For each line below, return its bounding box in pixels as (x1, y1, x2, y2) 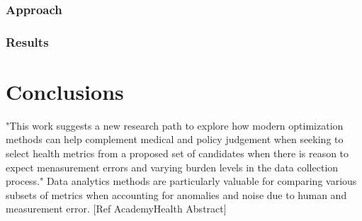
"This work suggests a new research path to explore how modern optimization (6, 118, 344, 132)
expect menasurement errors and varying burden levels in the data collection (6, 159, 339, 174)
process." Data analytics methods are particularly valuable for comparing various (6, 174, 357, 188)
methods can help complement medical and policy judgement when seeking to (6, 132, 344, 147)
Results (6, 33, 49, 50)
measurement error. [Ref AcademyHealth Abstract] (6, 201, 227, 216)
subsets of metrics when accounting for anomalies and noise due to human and (6, 187, 347, 202)
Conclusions (6, 76, 124, 106)
